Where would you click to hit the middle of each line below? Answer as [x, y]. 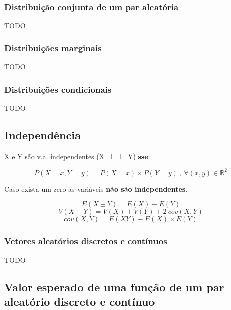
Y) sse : [139, 156]
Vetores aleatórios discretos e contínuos [86, 241]
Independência [43, 135]
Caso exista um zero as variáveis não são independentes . [96, 188]
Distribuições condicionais [58, 89]
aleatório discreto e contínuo [80, 301]
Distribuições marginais [53, 48]
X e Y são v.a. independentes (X [54, 156]
